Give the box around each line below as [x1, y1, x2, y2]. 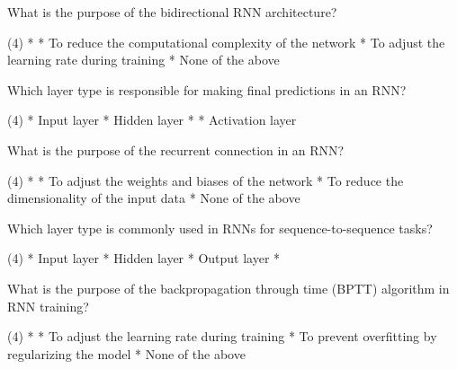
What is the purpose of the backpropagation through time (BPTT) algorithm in [7, 278, 450, 297]
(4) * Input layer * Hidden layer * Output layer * [7, 249, 281, 268]
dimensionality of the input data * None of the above [7, 189, 300, 207]
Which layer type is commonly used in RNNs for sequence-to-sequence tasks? [7, 218, 433, 237]
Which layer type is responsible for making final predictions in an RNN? [7, 80, 407, 99]
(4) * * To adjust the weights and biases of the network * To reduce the [7, 171, 404, 189]
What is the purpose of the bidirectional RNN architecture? [7, 3, 337, 21]
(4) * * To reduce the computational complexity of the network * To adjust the [7, 32, 445, 51]
